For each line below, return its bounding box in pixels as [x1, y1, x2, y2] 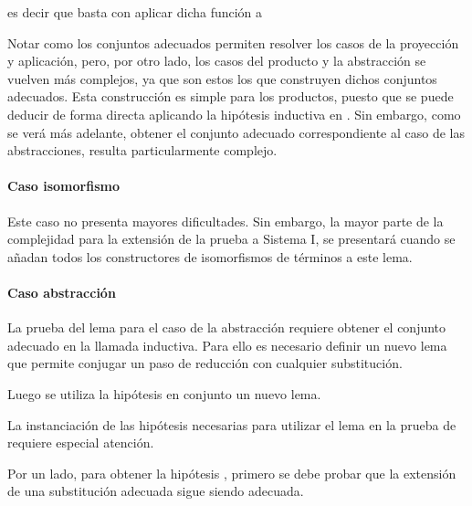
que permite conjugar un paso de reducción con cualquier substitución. [7, 353, 403, 373]
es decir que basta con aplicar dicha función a [7, 3, 263, 21]
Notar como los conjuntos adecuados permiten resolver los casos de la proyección [7, 33, 459, 52]
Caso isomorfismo [7, 176, 120, 195]
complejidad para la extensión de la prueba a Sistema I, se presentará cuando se [7, 229, 456, 248]
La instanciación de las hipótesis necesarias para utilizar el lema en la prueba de [7, 415, 456, 434]
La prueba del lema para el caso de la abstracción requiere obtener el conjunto [7, 318, 446, 337]
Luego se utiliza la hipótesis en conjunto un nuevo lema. [7, 384, 321, 403]
